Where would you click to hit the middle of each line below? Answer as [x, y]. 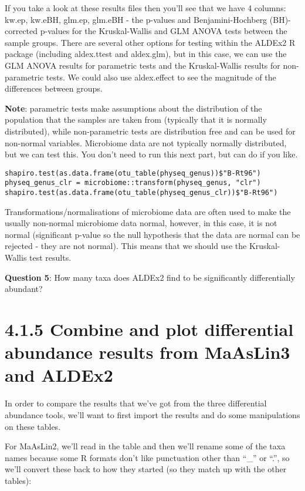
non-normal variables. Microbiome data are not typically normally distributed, [146, 142]
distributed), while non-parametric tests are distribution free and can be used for [150, 131]
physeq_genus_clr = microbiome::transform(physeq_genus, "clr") [133, 183]
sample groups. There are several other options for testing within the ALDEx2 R [150, 42]
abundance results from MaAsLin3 [148, 352]
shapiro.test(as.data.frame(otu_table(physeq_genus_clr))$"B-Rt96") [141, 193]
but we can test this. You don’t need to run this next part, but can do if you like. [151, 154]
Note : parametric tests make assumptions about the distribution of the [133, 108]
